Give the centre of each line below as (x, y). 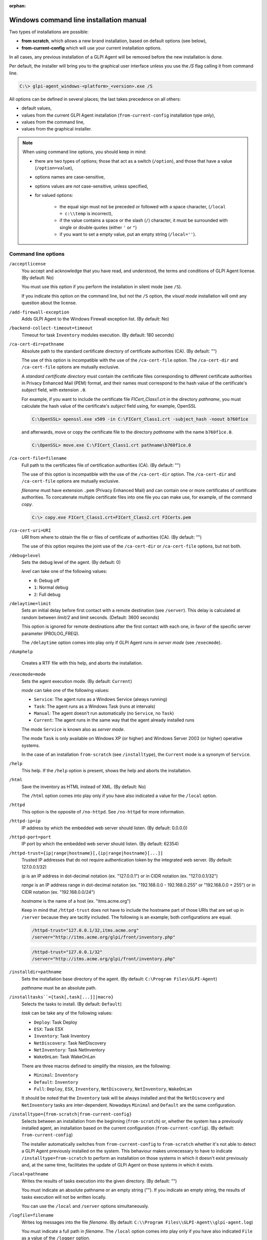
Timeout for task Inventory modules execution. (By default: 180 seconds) (98, 335)
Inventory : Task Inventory (62, 1036)
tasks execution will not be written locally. (64, 1197)
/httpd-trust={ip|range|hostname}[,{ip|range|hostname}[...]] (86, 853)
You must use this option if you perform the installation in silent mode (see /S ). (102, 287)
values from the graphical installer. (57, 129)
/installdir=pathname (35, 972)
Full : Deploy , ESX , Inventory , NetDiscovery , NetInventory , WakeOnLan (113, 1089)
